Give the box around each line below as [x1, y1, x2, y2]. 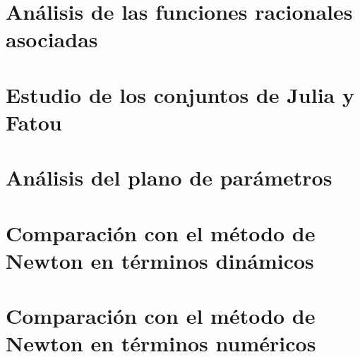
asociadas [6, 25, 98, 54]
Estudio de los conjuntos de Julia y [6, 80, 354, 109]
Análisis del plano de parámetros [6, 163, 332, 192]
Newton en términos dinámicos [6, 246, 314, 274]
